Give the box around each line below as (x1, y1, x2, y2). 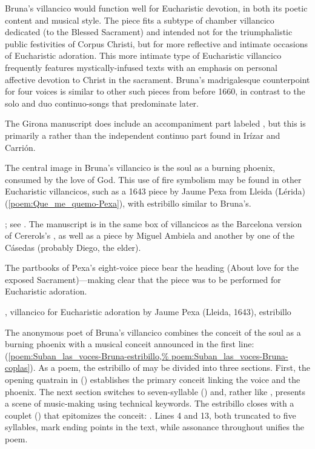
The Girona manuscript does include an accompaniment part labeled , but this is (5, 117, 306, 130)
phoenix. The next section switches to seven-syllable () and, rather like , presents (5, 385, 306, 397)
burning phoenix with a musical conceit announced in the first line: (5, 338, 254, 350)
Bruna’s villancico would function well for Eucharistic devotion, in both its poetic (5, 2, 308, 14)
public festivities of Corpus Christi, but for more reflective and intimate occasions (5, 37, 308, 50)
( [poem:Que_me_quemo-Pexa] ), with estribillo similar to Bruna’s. (5, 196, 251, 209)
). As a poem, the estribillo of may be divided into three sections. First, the (30, 361, 310, 374)
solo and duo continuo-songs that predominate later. (5, 96, 199, 109)
